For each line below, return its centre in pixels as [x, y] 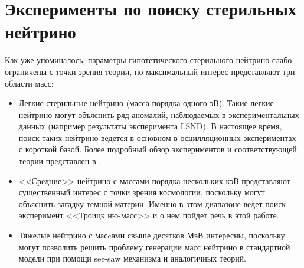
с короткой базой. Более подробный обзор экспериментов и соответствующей [158, 149]
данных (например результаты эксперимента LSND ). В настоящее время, [150, 126]
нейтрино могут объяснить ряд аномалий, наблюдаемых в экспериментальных [159, 114]
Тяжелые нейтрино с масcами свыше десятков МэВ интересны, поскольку [152, 235]
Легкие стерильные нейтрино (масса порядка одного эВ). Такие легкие [146, 103]
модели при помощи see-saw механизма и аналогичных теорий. [133, 258]
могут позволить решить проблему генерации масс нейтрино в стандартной [154, 246]
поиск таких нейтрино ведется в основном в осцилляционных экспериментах [157, 137]
